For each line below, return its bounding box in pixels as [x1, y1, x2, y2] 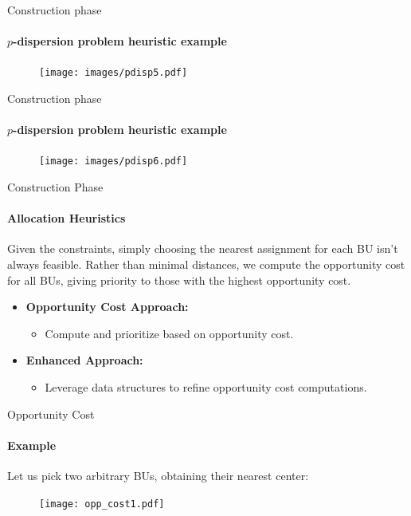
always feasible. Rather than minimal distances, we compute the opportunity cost [7, 256, 405, 273]
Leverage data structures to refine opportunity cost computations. [45, 379, 367, 396]
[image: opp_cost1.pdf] [39, 498, 165, 510]
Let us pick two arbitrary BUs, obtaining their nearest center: [7, 467, 309, 484]
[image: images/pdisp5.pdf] [39, 67, 188, 79]
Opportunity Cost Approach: [25, 298, 189, 315]
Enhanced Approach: [25, 352, 143, 368]
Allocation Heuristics [7, 210, 126, 226]
